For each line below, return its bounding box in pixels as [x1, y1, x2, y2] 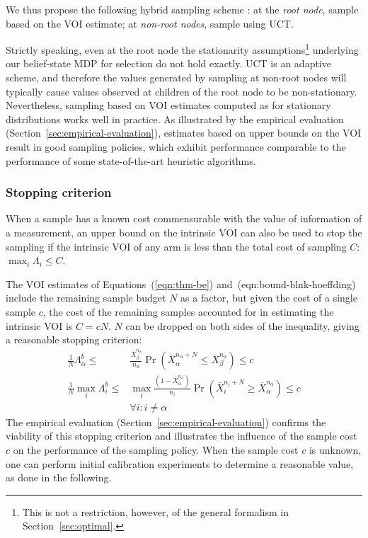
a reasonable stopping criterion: [6, 332, 142, 347]
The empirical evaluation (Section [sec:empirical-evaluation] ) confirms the [6, 414, 326, 429]
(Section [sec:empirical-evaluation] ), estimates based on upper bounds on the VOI [6, 125, 362, 140]
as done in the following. [6, 470, 112, 485]
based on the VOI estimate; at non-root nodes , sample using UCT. [6, 16, 294, 30]
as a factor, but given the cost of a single [180, 290, 357, 305]
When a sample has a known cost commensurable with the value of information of [6, 211, 362, 226]
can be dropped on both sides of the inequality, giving [125, 318, 360, 333]
